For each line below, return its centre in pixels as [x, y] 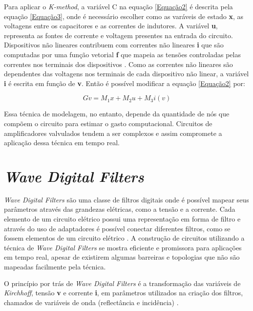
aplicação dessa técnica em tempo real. [62, 143]
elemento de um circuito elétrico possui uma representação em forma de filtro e [122, 219]
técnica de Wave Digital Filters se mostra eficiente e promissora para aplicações [123, 247]
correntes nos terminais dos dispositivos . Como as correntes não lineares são [118, 64]
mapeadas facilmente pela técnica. [55, 267]
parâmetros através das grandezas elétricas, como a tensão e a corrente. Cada [120, 209]
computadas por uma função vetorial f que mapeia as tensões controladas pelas [122, 54]
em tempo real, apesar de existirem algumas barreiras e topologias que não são [122, 257]
